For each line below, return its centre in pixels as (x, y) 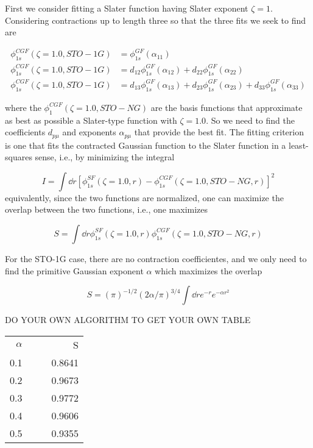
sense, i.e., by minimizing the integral (105, 157)
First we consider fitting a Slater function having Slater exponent (127, 8)
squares (19, 157)
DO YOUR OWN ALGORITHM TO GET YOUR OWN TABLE (128, 320)
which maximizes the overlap (209, 270)
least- (299, 145)
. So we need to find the (250, 120)
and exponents (89, 132)
